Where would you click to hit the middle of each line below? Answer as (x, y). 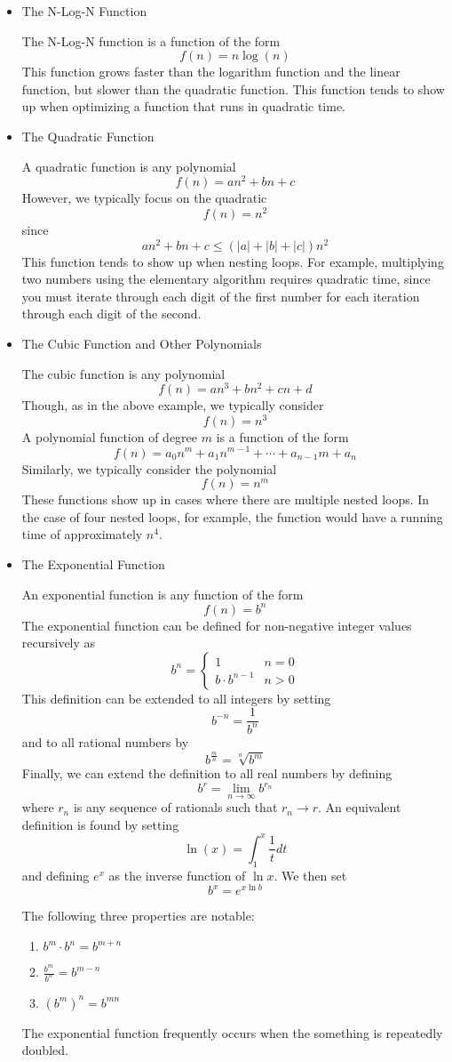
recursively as (59, 643)
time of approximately (82, 534)
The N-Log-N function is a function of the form (151, 40)
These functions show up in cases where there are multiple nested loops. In (226, 499)
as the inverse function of (177, 875)
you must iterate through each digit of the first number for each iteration (221, 296)
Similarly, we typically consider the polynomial (149, 468)
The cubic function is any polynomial (123, 373)
